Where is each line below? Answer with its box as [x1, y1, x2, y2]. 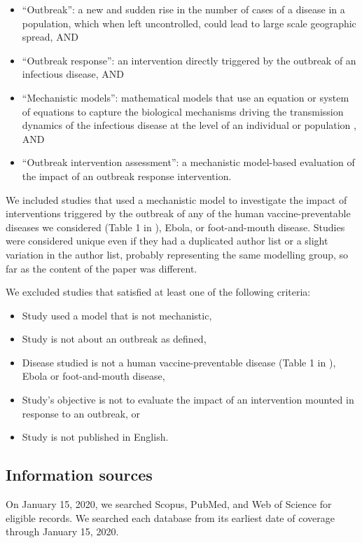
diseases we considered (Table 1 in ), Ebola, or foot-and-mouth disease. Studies [6, 219, 345, 234]
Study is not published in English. [22, 429, 169, 444]
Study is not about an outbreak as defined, [22, 331, 207, 346]
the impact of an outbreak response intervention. [22, 168, 232, 183]
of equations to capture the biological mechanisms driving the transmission [22, 104, 344, 118]
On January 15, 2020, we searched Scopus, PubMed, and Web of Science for [6, 497, 332, 511]
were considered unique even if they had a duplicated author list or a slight [6, 233, 328, 248]
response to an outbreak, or [22, 406, 141, 420]
